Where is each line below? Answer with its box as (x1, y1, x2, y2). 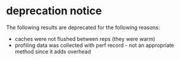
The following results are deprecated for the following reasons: (6, 24, 160, 31)
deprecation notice (6, 4, 102, 18)
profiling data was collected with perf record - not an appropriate (14, 42, 174, 49)
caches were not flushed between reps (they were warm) (14, 35, 156, 42)
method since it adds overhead (14, 48, 91, 55)
